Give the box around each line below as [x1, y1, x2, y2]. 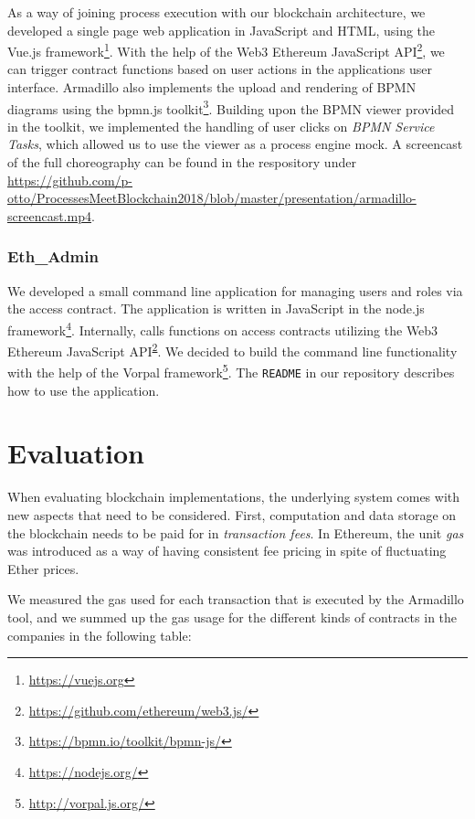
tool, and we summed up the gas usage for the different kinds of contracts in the [7, 607, 458, 626]
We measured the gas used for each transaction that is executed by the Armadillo [7, 590, 464, 609]
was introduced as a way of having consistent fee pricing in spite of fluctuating [7, 541, 447, 560]
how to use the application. [7, 380, 160, 399]
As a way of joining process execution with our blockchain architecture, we [7, 3, 426, 21]
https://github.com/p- [7, 170, 132, 189]
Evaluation [7, 434, 144, 472]
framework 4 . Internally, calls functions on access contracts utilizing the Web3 [7, 317, 438, 339]
